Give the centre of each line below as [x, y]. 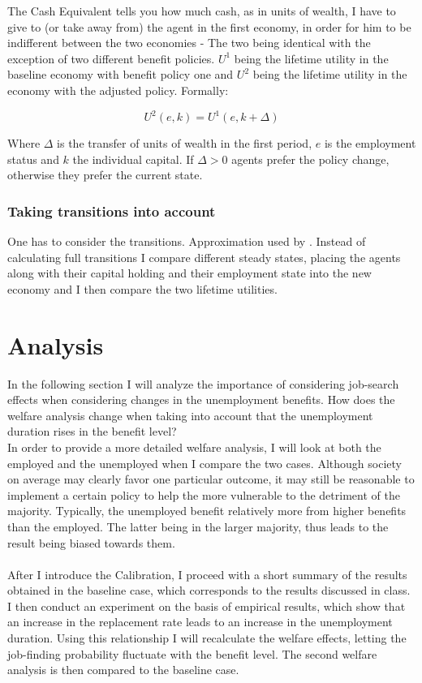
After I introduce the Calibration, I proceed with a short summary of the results [207, 574]
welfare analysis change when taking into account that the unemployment [190, 415]
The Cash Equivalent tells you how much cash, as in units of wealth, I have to [202, 11]
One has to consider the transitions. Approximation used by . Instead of [187, 241]
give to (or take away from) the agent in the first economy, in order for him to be [209, 26]
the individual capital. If [133, 159]
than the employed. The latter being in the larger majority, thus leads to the [198, 526]
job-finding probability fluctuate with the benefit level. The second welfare [192, 653]
